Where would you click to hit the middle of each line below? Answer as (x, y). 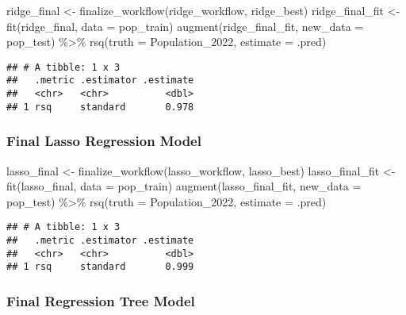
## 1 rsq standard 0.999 (100, 267)
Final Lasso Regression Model (104, 141)
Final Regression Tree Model (101, 300)
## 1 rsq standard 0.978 (100, 107)
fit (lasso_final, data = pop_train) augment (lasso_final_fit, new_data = (184, 186)
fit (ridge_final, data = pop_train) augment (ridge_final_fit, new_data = (185, 26)
